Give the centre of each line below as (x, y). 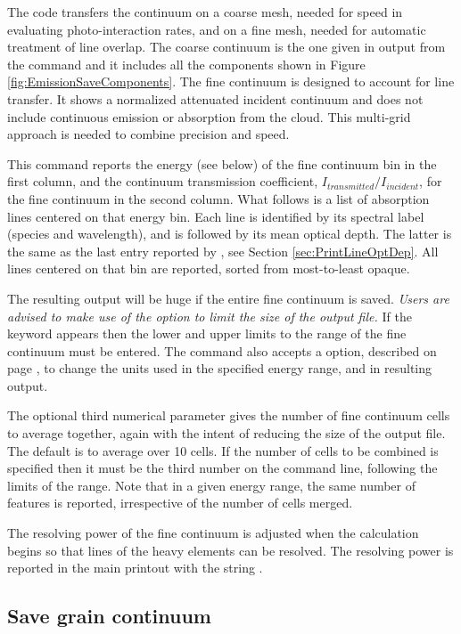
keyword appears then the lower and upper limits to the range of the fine (207, 333)
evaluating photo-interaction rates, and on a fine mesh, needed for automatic (217, 29)
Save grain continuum (109, 616)
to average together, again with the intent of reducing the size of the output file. (226, 433)
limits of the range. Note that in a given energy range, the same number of (212, 485)
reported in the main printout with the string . (135, 568)
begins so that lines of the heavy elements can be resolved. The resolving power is (230, 550)
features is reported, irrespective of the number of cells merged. (180, 503)
